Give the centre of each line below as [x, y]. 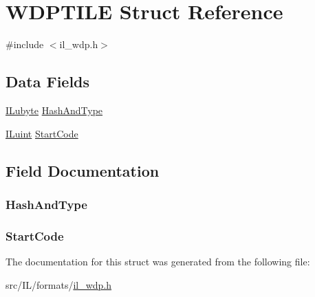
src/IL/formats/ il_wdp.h [59, 284]
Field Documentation [83, 170]
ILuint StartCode [42, 133]
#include [25, 44]
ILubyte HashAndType [54, 110]
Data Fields [48, 81]
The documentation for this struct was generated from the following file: [158, 261]
